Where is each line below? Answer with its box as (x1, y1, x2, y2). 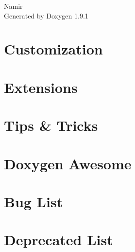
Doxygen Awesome (4, 153, 132, 173)
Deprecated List (4, 230, 113, 250)
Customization (4, 39, 103, 59)
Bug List (4, 191, 63, 211)
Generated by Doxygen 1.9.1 (4, 10, 88, 20)
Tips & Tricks (4, 115, 98, 135)
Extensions (4, 77, 78, 97)
